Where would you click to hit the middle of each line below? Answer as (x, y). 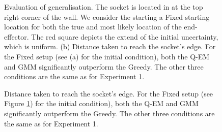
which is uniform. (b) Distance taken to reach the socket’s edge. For (110, 46)
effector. (17, 36)
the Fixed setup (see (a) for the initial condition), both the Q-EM (107, 56)
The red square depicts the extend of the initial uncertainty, (125, 36)
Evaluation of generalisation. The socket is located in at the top (104, 7)
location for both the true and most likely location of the (93, 27)
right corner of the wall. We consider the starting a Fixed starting (107, 16)
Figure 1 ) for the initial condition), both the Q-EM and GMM (101, 103)
